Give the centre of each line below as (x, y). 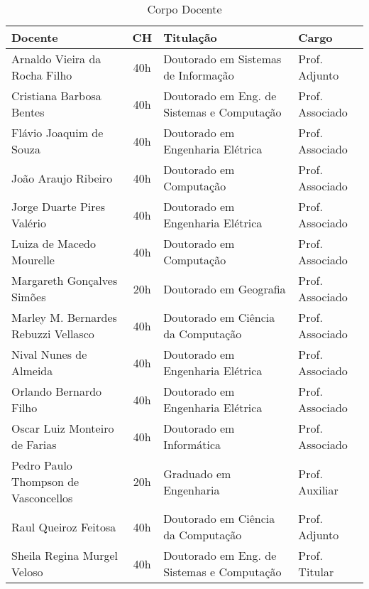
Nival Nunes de (49, 354)
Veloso (27, 572)
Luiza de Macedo (54, 243)
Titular (316, 572)
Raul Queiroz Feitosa (64, 526)
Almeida (32, 371)
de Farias (34, 444)
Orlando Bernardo (57, 391)
